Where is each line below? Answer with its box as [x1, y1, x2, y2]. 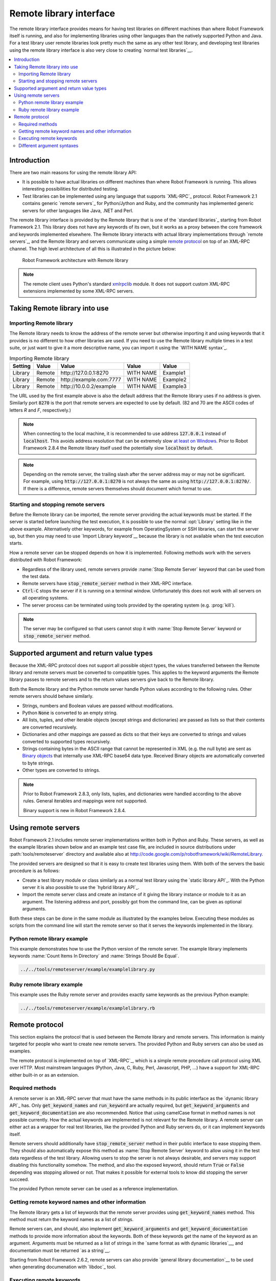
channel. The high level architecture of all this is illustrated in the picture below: [9, 245, 176, 252]
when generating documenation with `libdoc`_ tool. [9, 1264, 117, 1270]
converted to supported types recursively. [22, 738, 111, 745]
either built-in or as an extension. [9, 1071, 79, 1078]
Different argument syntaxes [18, 142, 79, 149]
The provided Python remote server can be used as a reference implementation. [9, 1186, 179, 1192]
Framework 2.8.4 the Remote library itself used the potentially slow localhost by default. [23, 445, 214, 451]
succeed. [9, 1176, 29, 1183]
